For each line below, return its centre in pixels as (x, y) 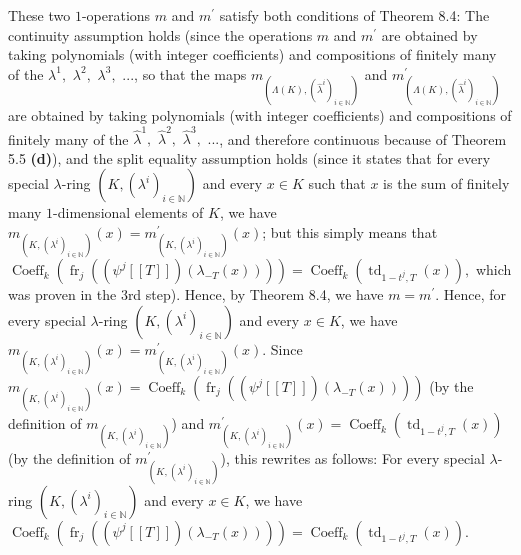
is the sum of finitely (446, 183)
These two (39, 15)
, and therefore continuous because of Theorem (363, 138)
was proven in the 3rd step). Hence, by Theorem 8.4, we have (196, 294)
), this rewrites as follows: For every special (352, 458)
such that (337, 183)
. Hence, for (471, 294)
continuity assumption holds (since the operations (160, 34)
